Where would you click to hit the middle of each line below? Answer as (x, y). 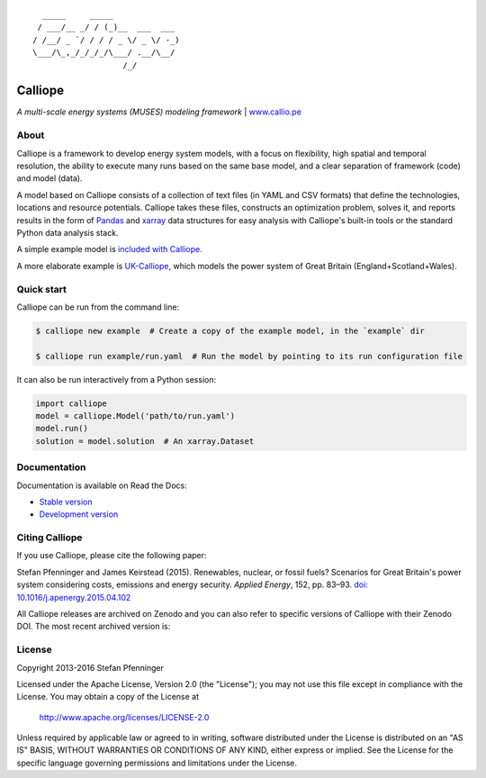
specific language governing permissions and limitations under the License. (157, 763)
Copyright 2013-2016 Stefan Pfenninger (90, 667)
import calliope (72, 403)
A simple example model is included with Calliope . (109, 249)
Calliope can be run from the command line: (98, 307)
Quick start (42, 289)
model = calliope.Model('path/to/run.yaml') (135, 416)
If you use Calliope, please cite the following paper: (112, 556)
